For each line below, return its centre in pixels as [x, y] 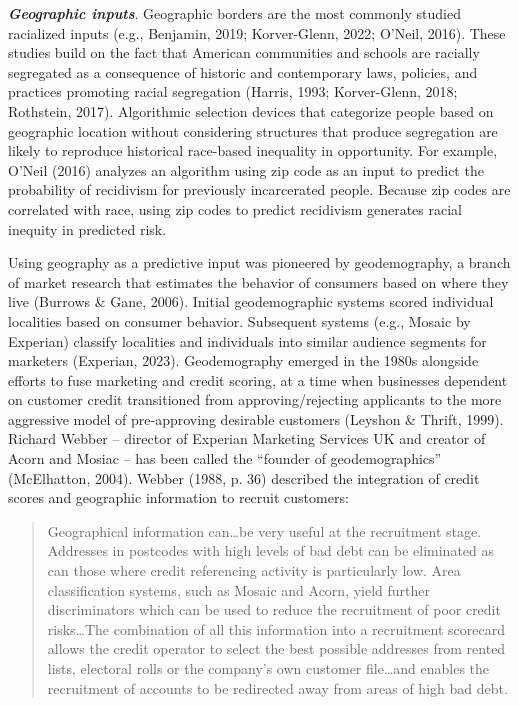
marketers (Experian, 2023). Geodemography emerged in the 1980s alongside [243, 360]
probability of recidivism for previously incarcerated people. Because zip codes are [259, 189]
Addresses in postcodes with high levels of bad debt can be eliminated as [271, 550]
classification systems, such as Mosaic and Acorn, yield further [239, 589]
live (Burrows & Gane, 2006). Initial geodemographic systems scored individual [251, 301]
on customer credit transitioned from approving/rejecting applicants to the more [255, 399]
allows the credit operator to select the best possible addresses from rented [276, 648]
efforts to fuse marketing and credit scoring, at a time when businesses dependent [258, 379]
